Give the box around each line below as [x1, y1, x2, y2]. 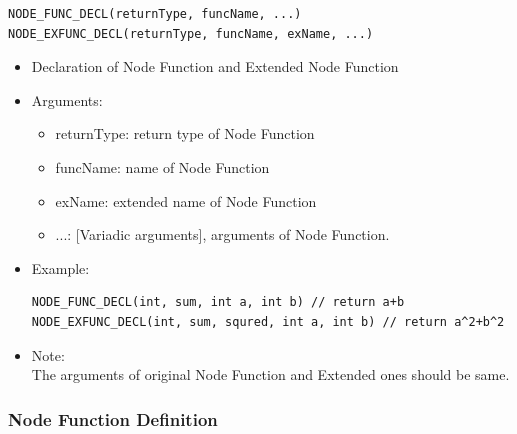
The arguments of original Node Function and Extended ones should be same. [31, 364, 510, 385]
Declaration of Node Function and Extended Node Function [31, 56, 399, 77]
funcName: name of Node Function [55, 156, 270, 177]
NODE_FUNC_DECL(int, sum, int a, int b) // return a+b [31, 295, 405, 310]
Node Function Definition [8, 406, 218, 431]
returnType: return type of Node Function [55, 123, 315, 144]
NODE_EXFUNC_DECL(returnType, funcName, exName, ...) [8, 26, 374, 41]
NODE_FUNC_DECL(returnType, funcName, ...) [8, 7, 302, 21]
